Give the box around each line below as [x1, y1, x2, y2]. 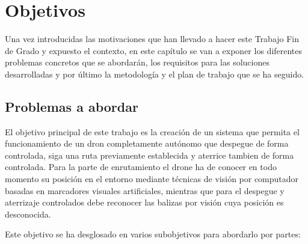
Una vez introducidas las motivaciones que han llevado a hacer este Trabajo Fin [5, 32, 300, 45]
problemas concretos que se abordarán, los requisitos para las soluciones [5, 56, 269, 69]
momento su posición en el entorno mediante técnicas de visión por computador [5, 172, 299, 185]
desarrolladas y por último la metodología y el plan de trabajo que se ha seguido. [5, 67, 304, 80]
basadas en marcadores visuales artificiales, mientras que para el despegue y [5, 184, 285, 197]
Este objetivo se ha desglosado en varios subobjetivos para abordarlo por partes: [5, 228, 301, 240]
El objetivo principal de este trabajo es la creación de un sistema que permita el [5, 125, 300, 138]
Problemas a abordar [5, 97, 138, 115]
